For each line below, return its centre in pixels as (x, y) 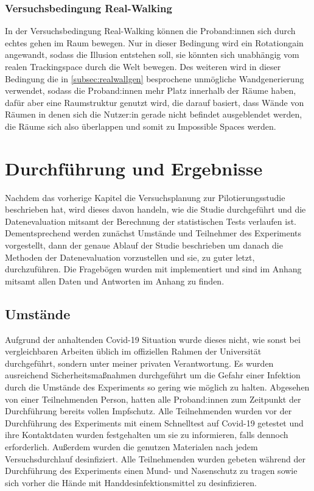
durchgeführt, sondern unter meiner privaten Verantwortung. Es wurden (139, 363)
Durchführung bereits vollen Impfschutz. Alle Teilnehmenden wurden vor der (148, 411)
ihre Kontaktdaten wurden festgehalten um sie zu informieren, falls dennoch (147, 435)
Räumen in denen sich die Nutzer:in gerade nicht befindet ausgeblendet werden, (154, 114)
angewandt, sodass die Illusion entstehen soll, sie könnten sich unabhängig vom (152, 55)
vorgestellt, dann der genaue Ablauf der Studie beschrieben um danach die (144, 245)
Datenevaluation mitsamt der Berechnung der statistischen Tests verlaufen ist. (151, 221)
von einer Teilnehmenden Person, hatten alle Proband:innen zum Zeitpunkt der (153, 399)
